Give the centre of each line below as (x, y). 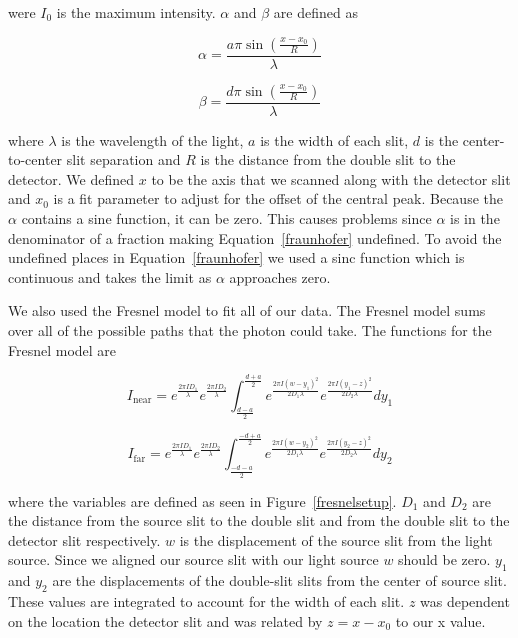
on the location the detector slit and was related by (165, 620)
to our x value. (440, 620)
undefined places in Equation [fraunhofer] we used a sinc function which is (236, 257)
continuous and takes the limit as (110, 276)
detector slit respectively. (84, 539)
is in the (475, 218)
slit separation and (123, 159)
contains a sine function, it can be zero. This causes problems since (226, 218)
